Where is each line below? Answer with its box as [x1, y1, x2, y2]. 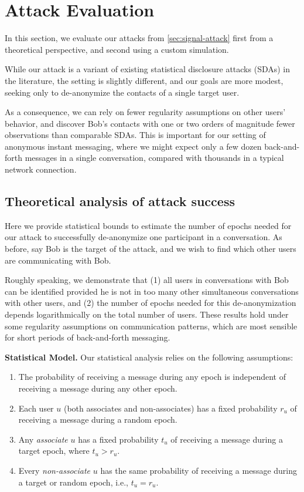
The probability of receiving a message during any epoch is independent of [18, 370, 286, 383]
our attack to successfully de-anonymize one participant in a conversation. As [5, 231, 282, 243]
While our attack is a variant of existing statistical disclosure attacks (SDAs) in [5, 63, 291, 75]
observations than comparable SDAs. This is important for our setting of [5, 129, 266, 141]
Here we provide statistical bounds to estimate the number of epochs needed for [5, 219, 292, 231]
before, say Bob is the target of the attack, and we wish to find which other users [5, 242, 296, 255]
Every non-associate [18, 464, 91, 476]
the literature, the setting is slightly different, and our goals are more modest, [5, 74, 283, 86]
